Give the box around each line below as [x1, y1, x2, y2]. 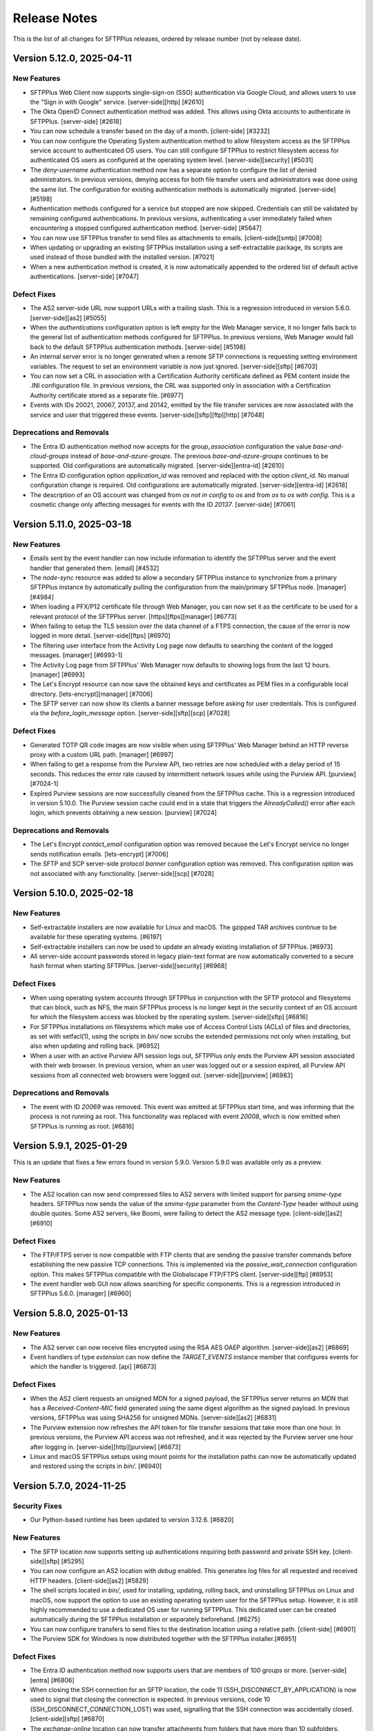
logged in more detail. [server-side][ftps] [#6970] [30, 631, 171, 640]
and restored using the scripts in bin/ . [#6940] [30, 1462, 162, 1471]
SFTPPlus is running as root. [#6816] [30, 1122, 135, 1130]
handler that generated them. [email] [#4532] [30, 564, 160, 572]
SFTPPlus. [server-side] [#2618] [30, 117, 122, 125]
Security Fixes [12, 1501, 62, 1511]
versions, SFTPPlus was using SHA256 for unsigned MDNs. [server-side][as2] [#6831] [30, 1413, 277, 1422]
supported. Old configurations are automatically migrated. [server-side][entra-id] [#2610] [30, 461, 285, 470]
